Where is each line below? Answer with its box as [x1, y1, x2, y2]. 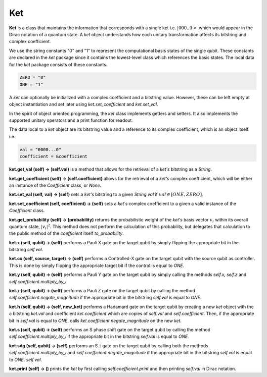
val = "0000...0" [19, 147, 62, 152]
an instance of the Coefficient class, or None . [9, 182, 101, 188]
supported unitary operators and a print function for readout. [9, 117, 133, 123]
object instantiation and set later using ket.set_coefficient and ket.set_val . [9, 102, 158, 108]
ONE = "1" [19, 82, 44, 87]
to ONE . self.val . [9, 357, 42, 363]
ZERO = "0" [19, 75, 46, 80]
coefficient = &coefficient [19, 154, 88, 160]
